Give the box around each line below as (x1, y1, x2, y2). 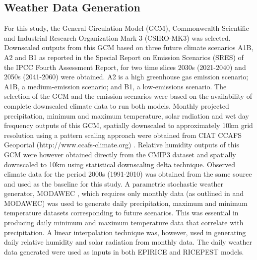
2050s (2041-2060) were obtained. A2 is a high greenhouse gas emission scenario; (4, 71, 249, 82)
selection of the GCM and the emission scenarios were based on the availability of (4, 91, 252, 101)
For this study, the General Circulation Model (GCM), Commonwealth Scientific (4, 23, 249, 33)
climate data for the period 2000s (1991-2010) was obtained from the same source (4, 169, 252, 179)
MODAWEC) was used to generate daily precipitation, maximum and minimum (4, 197, 248, 208)
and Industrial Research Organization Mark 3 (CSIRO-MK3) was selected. (4, 32, 231, 43)
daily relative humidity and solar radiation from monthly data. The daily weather (4, 237, 253, 247)
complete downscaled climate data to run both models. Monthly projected (4, 100, 229, 111)
